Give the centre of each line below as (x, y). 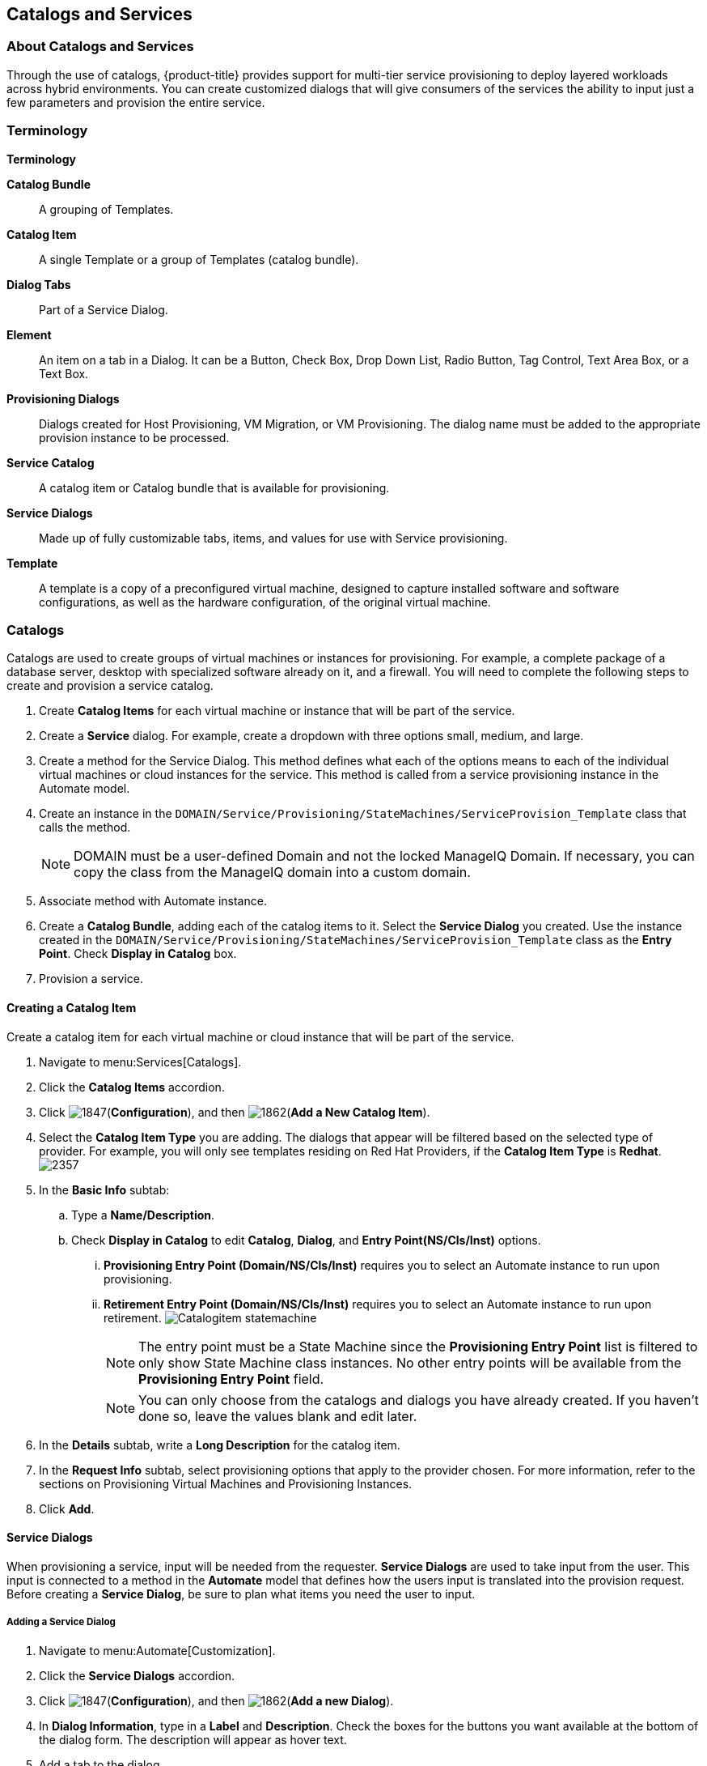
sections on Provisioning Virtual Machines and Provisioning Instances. (226, 1483)
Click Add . (67, 1509)
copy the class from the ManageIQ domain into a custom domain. (272, 872)
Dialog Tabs (39, 284)
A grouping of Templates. (106, 209)
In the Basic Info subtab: (104, 1189)
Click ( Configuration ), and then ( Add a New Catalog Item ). (235, 1112)
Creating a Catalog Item (72, 1007)
